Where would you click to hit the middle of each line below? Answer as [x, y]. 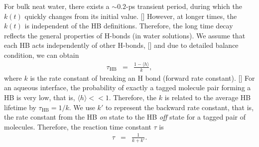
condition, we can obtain [42, 55]
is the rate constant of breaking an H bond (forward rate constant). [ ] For [142, 77]
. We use [82, 107]
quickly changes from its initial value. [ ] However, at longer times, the [131, 16]
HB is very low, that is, [40, 97]
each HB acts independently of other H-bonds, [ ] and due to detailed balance [121, 45]
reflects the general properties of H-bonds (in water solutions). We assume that [125, 35]
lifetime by [20, 107]
